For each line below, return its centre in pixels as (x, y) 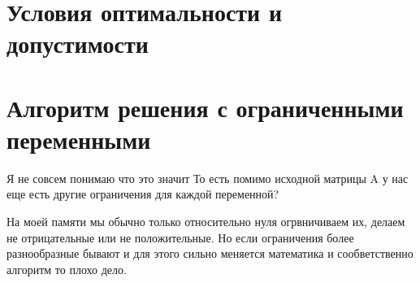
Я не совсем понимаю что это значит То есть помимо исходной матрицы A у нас (208, 178)
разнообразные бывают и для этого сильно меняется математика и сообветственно (210, 253)
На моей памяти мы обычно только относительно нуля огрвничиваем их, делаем (206, 222)
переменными (79, 139)
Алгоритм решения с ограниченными (205, 107)
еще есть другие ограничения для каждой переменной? (143, 194)
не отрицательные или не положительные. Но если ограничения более (180, 237)
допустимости (78, 44)
